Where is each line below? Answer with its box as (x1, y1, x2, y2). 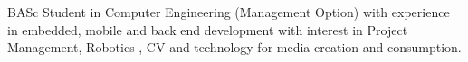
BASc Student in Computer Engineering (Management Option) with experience (7, 3, 450, 21)
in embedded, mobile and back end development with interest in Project (7, 20, 408, 39)
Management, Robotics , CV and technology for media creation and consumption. (7, 38, 462, 57)
